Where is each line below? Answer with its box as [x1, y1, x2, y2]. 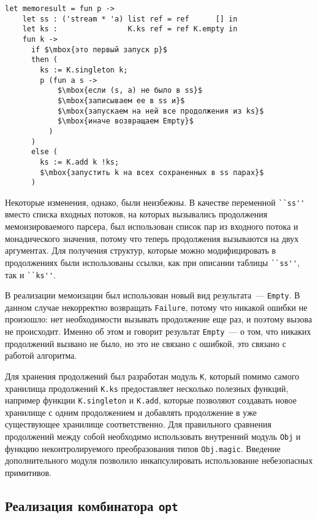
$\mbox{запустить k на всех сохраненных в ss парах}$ [40, 168, 264, 177]
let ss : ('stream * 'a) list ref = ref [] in [22, 14, 238, 23]
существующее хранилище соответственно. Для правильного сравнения [5, 418, 271, 431]
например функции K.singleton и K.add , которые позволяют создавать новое [5, 394, 297, 407]
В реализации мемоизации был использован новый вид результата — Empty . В [5, 289, 300, 302]
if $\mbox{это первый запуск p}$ [31, 45, 167, 54]
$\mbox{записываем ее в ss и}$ [57, 96, 185, 105]
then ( [31, 55, 58, 64]
